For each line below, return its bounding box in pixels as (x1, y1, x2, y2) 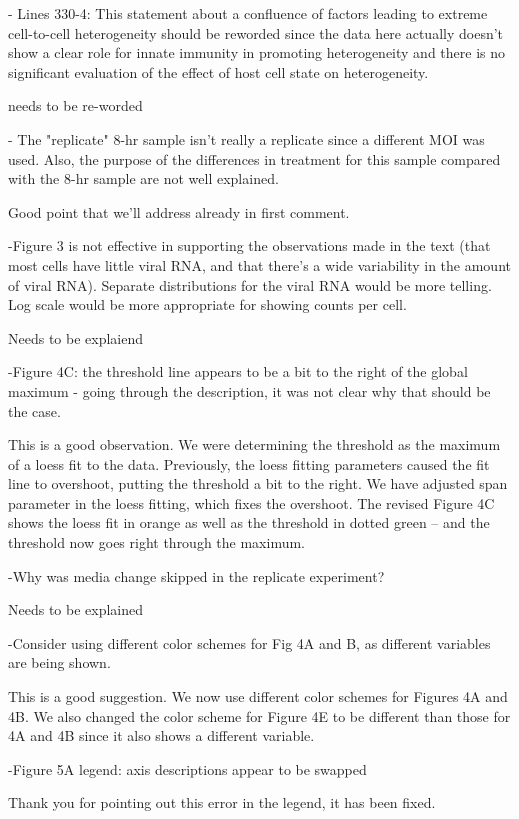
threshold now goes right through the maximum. (8, 532, 306, 553)
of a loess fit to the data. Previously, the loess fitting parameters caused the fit (8, 453, 490, 474)
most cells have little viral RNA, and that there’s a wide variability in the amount (8, 254, 511, 275)
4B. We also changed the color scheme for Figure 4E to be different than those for (8, 705, 511, 726)
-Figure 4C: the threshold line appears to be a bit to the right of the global (8, 361, 468, 382)
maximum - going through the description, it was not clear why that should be (8, 380, 491, 401)
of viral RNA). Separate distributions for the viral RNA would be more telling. (8, 274, 492, 295)
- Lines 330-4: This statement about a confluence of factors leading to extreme (8, 3, 488, 23)
